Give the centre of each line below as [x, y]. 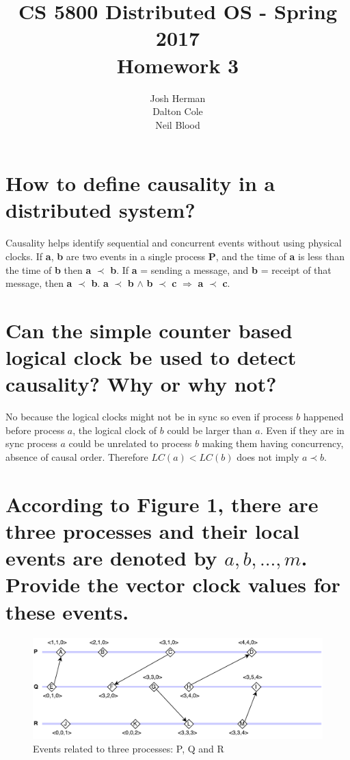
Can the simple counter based [149, 330]
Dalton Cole [178, 111]
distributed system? [100, 210]
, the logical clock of [115, 430]
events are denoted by [111, 558]
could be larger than [210, 430]
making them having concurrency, [273, 443]
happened [323, 417]
